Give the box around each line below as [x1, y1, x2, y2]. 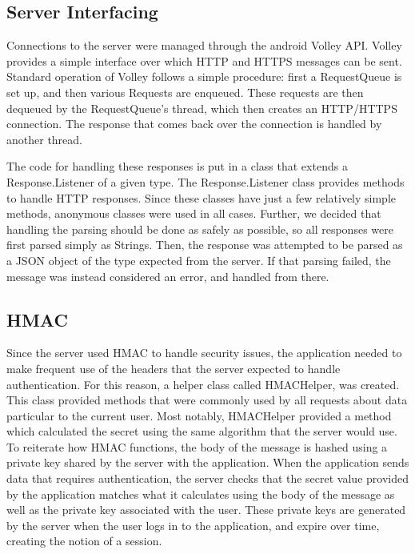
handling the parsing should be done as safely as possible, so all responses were [6, 220, 393, 237]
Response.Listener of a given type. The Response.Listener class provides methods [6, 173, 405, 190]
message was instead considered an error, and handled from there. [6, 267, 329, 284]
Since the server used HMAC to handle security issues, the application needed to [6, 344, 402, 361]
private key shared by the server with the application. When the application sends [6, 454, 409, 471]
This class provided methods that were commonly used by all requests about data [6, 391, 408, 408]
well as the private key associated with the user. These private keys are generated [6, 501, 406, 518]
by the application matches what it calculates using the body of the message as [6, 485, 395, 502]
